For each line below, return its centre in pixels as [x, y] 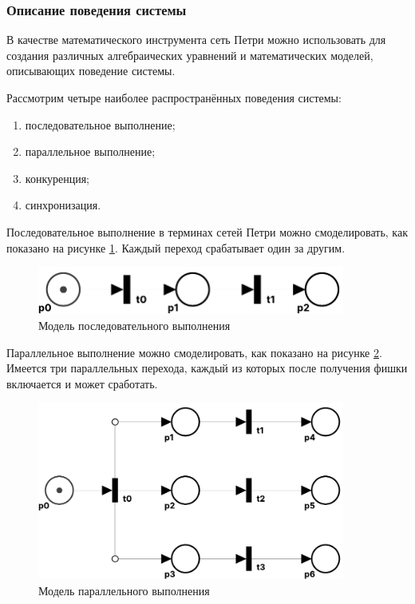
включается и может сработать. [82, 383]
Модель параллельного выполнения [124, 590]
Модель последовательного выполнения [134, 326]
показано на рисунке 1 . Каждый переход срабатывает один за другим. [176, 247]
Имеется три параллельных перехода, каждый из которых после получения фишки [207, 368]
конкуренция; [57, 178]
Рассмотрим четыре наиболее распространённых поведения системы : [174, 97]
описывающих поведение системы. [91, 71]
